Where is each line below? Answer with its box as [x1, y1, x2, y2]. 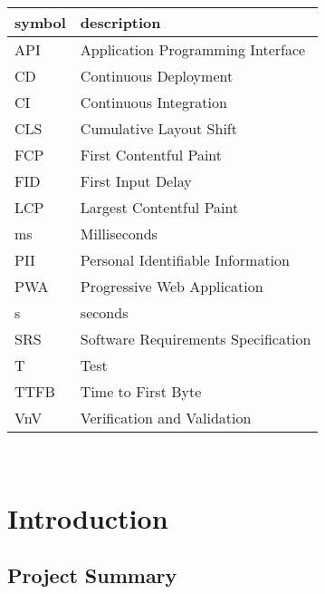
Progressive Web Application [80, 276, 263, 297]
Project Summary [7, 561, 177, 589]
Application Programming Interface [80, 39, 306, 60]
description [80, 12, 161, 33]
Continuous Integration [80, 92, 227, 112]
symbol [14, 12, 66, 33]
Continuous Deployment [80, 65, 234, 86]
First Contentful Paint [80, 144, 223, 165]
